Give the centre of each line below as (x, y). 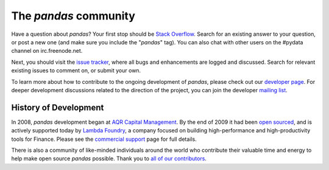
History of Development (58, 107)
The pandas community (73, 16)
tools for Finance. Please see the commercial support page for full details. (104, 139)
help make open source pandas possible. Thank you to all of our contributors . (109, 158)
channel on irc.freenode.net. (47, 51)
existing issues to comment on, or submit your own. (76, 70)
